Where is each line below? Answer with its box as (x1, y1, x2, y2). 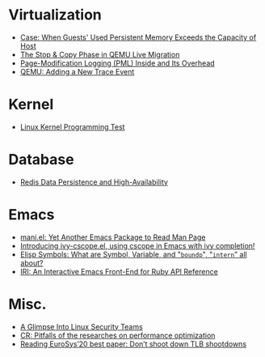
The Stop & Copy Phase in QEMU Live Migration (19, 49, 180, 59)
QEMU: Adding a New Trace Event (19, 66, 135, 76)
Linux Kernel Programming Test (19, 121, 125, 131)
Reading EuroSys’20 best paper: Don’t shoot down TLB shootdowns (19, 338, 247, 349)
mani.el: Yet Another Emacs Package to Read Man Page (19, 232, 206, 242)
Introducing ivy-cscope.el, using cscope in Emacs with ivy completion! (19, 240, 255, 250)
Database (8, 151, 74, 169)
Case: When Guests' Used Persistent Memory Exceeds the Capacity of (19, 32, 257, 42)
